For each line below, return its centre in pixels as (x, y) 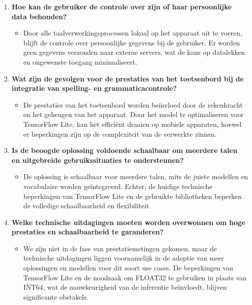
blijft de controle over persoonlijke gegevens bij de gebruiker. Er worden (132, 42)
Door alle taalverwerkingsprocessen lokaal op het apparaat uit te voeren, (133, 33)
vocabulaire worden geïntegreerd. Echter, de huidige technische (118, 186)
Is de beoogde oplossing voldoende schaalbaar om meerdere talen (125, 150)
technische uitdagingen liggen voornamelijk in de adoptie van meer (124, 258)
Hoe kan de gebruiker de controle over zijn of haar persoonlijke (122, 6)
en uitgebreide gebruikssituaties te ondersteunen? (98, 160)
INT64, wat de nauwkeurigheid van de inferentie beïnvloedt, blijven (125, 287)
